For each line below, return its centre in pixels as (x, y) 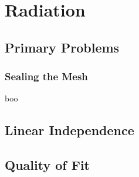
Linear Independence (69, 130)
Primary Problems (62, 47)
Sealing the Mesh (46, 76)
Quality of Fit (47, 165)
